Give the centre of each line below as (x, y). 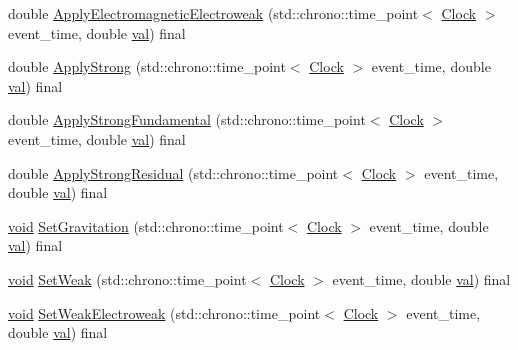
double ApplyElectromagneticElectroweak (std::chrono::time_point (213, 13)
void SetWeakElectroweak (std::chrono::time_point (164, 312)
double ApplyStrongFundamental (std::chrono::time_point (187, 119)
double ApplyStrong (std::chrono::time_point (147, 66)
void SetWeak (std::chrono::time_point (127, 278)
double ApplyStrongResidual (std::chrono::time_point (173, 172)
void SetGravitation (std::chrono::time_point (146, 225)
